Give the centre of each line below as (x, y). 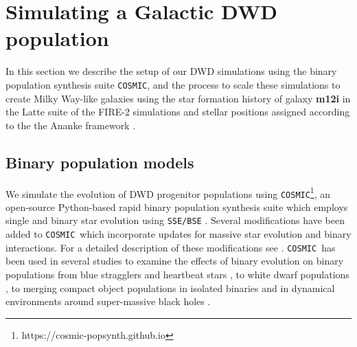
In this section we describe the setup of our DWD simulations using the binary (171, 71)
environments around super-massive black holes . (108, 301)
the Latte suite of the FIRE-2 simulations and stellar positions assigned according (178, 112)
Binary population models (100, 162)
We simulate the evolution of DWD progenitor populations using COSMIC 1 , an (168, 192)
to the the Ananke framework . (71, 125)
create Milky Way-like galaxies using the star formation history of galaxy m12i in (178, 98)
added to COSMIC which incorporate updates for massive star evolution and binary (178, 234)
